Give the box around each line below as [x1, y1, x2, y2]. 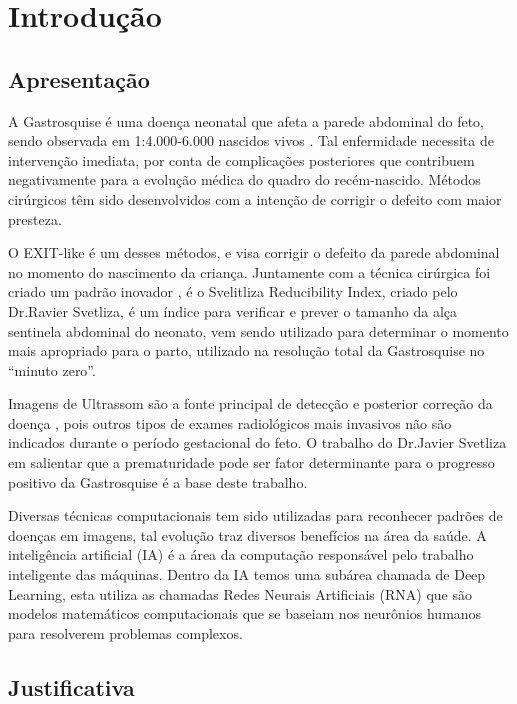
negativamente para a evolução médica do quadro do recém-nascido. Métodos [8, 169, 481, 190]
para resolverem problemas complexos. [8, 622, 243, 643]
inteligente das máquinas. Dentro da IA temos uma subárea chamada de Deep [8, 564, 486, 585]
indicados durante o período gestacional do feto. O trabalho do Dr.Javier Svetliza [8, 432, 507, 453]
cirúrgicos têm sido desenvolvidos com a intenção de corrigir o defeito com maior [8, 188, 502, 209]
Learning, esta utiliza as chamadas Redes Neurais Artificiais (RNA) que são [8, 583, 472, 604]
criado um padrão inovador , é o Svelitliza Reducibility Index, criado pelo [8, 281, 458, 302]
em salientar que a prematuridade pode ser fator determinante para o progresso [8, 452, 495, 473]
